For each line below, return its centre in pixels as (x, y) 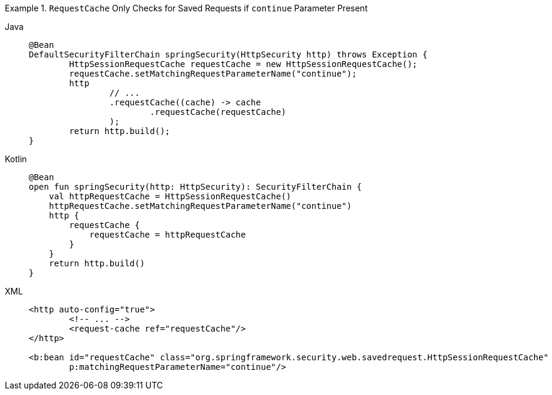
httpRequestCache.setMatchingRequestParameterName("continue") (200, 206)
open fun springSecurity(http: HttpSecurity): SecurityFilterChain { (195, 187)
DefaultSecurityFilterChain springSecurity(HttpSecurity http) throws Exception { (228, 54)
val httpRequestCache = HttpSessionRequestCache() (170, 196)
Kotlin (16, 159)
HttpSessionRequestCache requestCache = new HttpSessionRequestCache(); (243, 64)
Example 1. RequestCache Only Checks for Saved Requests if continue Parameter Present (186, 8)
